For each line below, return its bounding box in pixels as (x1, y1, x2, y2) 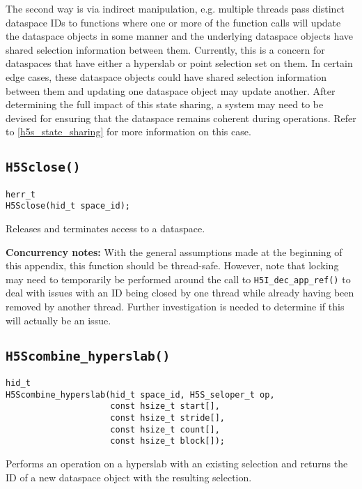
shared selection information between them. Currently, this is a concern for (6, 42, 325, 57)
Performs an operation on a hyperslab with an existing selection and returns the (6, 456, 348, 470)
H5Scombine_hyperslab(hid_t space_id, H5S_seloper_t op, (6, 389, 275, 400)
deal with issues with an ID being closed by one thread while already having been (6, 285, 354, 300)
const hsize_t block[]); (110, 436, 225, 446)
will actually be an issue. (6, 313, 111, 327)
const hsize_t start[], (110, 401, 220, 412)
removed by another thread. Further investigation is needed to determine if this (6, 299, 345, 314)
